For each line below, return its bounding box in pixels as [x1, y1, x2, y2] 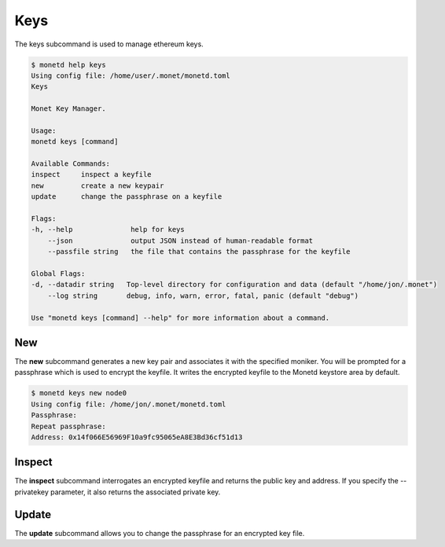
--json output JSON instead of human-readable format [47, 236, 314, 245]
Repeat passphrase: [31, 421, 106, 431]
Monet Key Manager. [31, 105, 106, 113]
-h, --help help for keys [31, 225, 185, 234]
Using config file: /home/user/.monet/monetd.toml [31, 71, 231, 80]
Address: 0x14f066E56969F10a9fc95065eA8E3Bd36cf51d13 [31, 432, 243, 442]
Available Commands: [31, 160, 110, 168]
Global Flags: [31, 269, 86, 278]
